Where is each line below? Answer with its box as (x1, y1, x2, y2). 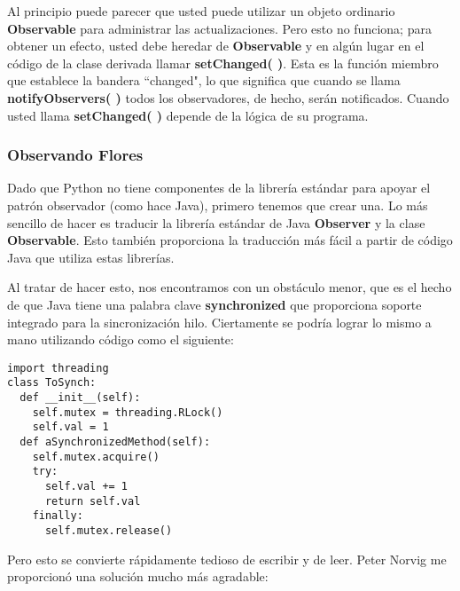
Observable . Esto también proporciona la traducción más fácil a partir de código (7, 231, 453, 249)
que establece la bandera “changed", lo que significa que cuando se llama (7, 71, 401, 90)
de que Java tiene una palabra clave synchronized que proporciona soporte (7, 295, 422, 313)
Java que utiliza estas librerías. (7, 248, 175, 266)
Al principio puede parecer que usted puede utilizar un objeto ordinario (7, 2, 395, 20)
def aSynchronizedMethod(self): (19, 436, 211, 448)
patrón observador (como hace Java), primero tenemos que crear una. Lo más (7, 195, 428, 214)
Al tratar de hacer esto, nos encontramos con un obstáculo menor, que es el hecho (7, 278, 452, 296)
